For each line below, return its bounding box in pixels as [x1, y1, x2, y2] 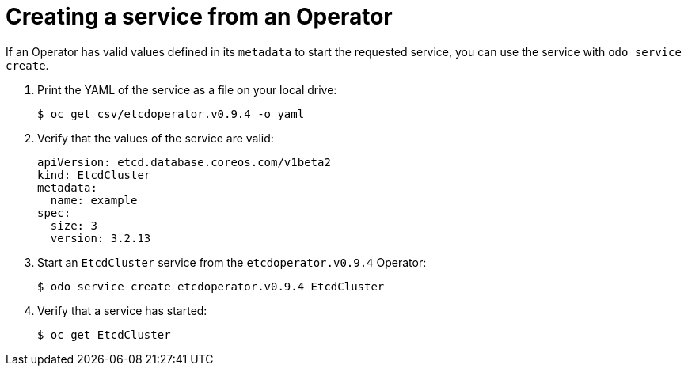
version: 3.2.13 [50, 231, 151, 245]
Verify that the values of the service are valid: [37, 131, 274, 145]
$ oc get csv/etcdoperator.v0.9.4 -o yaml [37, 107, 305, 120]
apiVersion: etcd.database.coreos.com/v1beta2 [37, 155, 331, 169]
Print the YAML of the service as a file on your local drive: [37, 82, 337, 97]
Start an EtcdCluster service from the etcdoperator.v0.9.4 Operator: [37, 255, 427, 269]
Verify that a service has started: [37, 303, 207, 317]
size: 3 [50, 218, 97, 232]
